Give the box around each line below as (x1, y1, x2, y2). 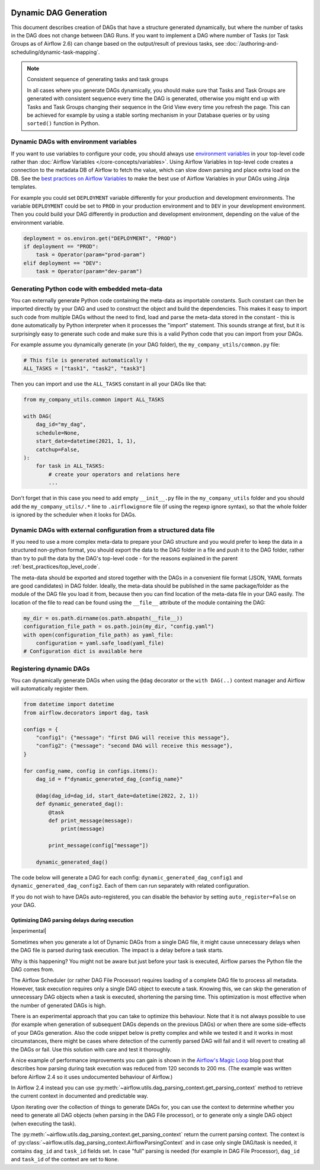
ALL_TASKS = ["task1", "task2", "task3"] (23, 365, 146, 372)
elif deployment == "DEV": (23, 260, 102, 266)
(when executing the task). (11, 1120, 76, 1127)
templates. (11, 183, 37, 190)
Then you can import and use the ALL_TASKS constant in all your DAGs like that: (11, 380, 207, 388)
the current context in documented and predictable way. (11, 1092, 149, 1099)
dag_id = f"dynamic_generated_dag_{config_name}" (36, 776, 183, 782)
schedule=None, (36, 429, 80, 436)
